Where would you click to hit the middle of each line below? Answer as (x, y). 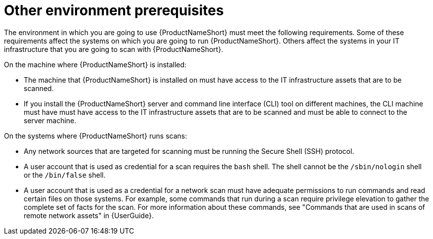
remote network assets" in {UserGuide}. (89, 215)
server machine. (50, 120)
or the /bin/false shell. (65, 175)
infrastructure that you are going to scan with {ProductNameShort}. (114, 49)
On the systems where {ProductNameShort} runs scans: (96, 136)
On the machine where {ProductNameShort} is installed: (95, 64)
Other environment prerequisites (114, 10)
